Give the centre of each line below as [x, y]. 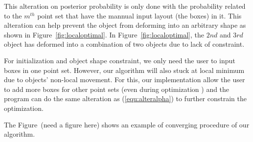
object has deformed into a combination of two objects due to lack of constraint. [124, 44]
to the [13, 15]
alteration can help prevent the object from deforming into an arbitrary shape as [125, 25]
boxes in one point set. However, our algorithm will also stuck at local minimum [124, 70]
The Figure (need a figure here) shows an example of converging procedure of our [127, 124]
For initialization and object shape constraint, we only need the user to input [120, 60]
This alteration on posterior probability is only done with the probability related [125, 6]
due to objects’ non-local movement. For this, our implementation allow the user [125, 80]
